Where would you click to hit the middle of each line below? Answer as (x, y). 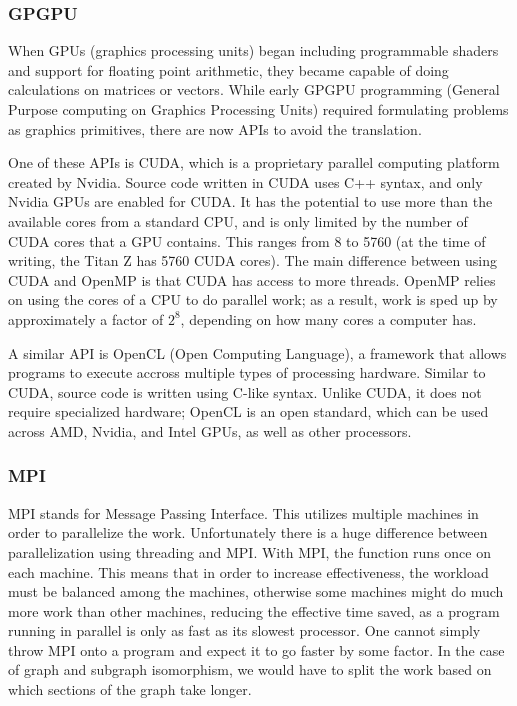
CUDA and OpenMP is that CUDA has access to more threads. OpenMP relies (252, 279)
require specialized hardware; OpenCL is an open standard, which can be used (248, 411)
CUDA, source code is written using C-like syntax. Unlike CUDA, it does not (245, 391)
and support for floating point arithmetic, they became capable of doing (228, 69)
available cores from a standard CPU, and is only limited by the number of (238, 220)
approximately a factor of (86, 318)
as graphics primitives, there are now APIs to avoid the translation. (215, 128)
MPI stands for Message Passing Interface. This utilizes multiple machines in (243, 512)
